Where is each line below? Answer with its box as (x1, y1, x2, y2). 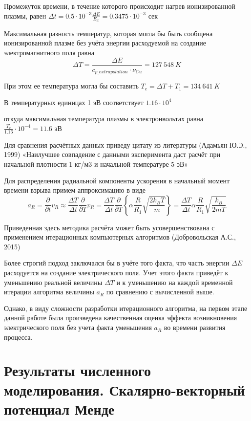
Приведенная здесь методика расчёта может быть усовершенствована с (4, 222, 215, 232)
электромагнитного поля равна (4, 47, 94, 58)
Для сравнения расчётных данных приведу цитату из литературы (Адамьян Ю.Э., (4, 139, 247, 150)
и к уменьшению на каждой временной (116, 277, 233, 287)
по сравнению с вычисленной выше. (106, 287, 214, 297)
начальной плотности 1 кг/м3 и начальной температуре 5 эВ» (4, 158, 188, 169)
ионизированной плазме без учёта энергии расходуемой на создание (4, 38, 206, 48)
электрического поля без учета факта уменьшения (4, 322, 152, 332)
